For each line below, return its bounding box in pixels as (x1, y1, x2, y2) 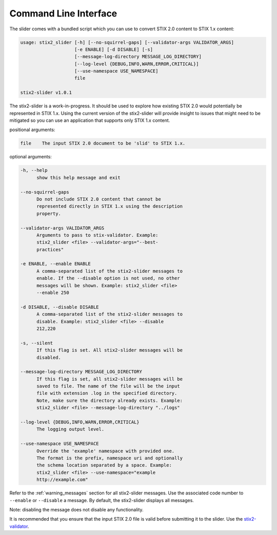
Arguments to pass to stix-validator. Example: (36, 232, 159, 238)
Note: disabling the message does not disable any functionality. (9, 506, 144, 512)
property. (36, 211, 62, 216)
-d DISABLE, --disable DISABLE (20, 304, 100, 310)
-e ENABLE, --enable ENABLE (20, 261, 91, 267)
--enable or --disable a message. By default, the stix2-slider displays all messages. (9, 497, 194, 503)
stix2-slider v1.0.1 (20, 90, 72, 96)
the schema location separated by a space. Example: (36, 463, 172, 468)
